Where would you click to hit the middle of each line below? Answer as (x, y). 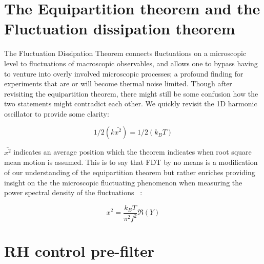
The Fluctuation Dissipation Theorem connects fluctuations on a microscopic (125, 53)
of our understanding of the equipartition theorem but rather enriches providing (130, 172)
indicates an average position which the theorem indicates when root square (133, 152)
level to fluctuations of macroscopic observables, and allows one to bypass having (131, 63)
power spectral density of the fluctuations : (73, 192)
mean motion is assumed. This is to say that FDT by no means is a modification (131, 162)
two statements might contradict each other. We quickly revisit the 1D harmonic (131, 103)
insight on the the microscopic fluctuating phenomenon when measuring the (123, 182)
